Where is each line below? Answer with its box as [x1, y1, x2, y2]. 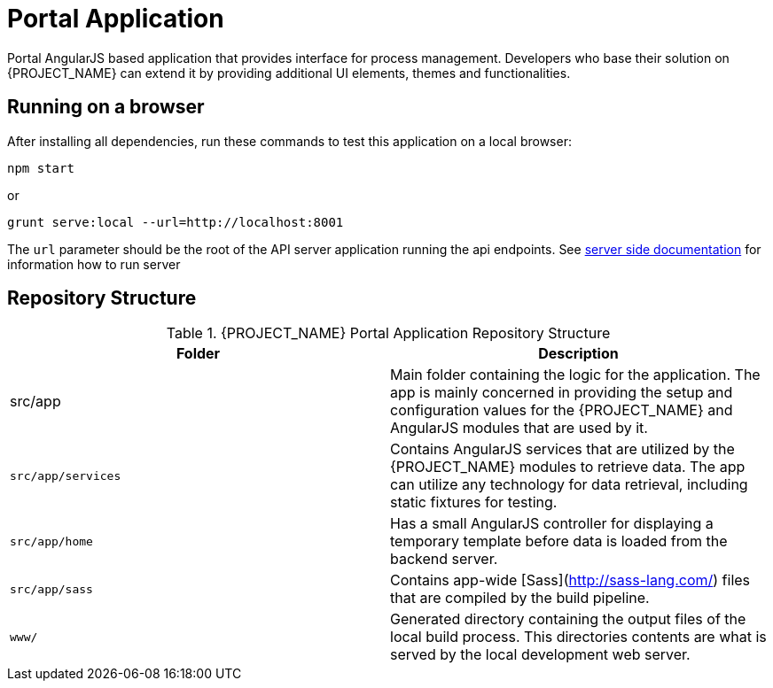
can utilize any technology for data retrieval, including [390, 475, 748, 494]
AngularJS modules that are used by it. [390, 419, 648, 437]
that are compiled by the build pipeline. [390, 589, 650, 607]
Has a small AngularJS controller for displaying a [390, 514, 714, 533]
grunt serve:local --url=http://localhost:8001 [7, 214, 344, 229]
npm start [7, 160, 74, 175]
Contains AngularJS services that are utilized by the [390, 440, 735, 459]
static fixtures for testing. [390, 493, 558, 512]
